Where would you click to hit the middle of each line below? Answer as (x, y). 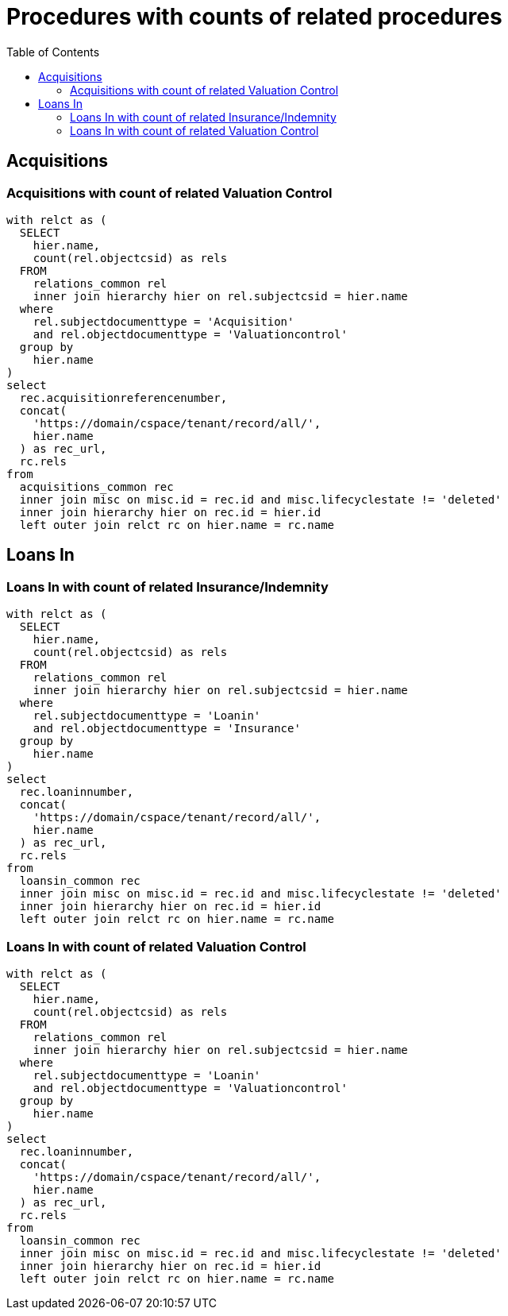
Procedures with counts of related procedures (254, 17)
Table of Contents (53, 52)
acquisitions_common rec (96, 486)
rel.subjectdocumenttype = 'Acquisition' (164, 321)
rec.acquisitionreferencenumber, (123, 398)
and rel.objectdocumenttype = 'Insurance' (167, 729)
